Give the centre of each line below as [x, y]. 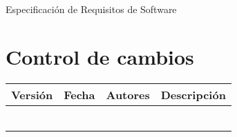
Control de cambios [100, 56]
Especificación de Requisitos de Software [91, 9]
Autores [128, 94]
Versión [32, 94]
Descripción [193, 94]
